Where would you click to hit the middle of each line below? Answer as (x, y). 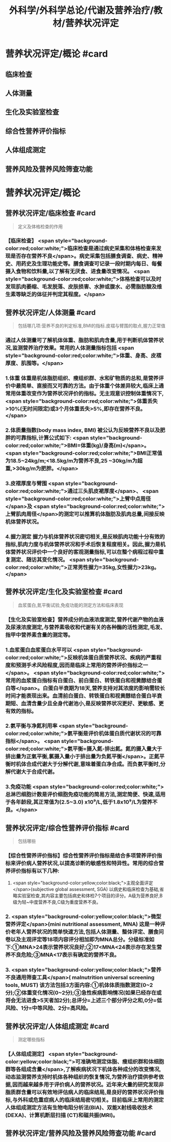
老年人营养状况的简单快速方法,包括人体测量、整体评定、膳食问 (87, 932)
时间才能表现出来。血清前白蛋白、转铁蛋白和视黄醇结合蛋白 (79, 696)
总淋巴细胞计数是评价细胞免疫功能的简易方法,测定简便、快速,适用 (86, 795)
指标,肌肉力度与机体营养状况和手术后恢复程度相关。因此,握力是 (83, 544)
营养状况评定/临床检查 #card (51, 213)
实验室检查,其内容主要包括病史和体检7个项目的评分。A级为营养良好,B (90, 896)
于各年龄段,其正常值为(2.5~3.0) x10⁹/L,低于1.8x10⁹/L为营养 (79, 802)
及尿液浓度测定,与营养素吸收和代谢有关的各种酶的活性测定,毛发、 (86, 627)
